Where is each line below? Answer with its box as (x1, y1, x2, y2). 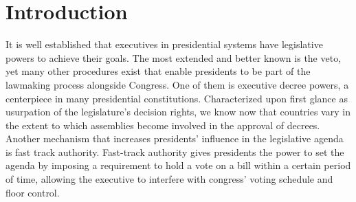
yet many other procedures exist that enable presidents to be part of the (5, 64, 311, 78)
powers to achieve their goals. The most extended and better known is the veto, (5, 50, 342, 65)
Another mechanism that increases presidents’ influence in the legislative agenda (5, 131, 344, 146)
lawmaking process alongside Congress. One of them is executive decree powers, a (5, 77, 349, 91)
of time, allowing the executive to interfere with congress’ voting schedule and (5, 172, 333, 186)
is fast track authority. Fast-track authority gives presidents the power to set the (5, 144, 344, 159)
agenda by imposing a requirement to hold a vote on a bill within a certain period (5, 158, 351, 172)
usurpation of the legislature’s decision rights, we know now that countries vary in (5, 104, 351, 119)
